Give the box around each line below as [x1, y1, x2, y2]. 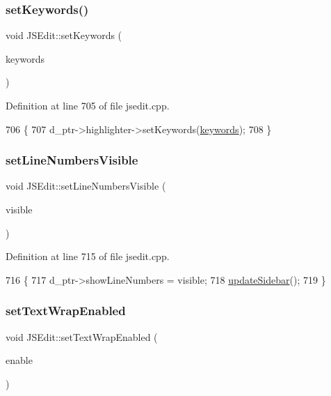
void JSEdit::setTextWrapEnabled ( [6, 329, 158, 344]
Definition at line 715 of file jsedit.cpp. [6, 249, 170, 264]
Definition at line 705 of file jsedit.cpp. [6, 98, 170, 112]
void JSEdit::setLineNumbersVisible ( [6, 178, 166, 193]
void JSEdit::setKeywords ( [6, 28, 122, 43]
